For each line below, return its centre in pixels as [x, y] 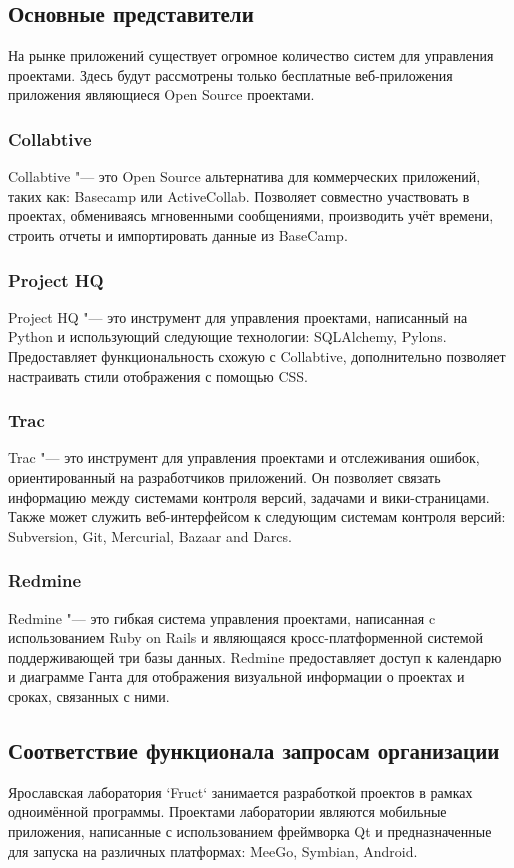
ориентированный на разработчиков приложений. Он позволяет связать [224, 476]
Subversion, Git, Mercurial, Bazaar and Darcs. [150, 535]
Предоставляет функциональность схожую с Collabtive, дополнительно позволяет [257, 355]
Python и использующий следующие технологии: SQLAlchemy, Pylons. [227, 336]
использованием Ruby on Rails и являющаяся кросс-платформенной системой [246, 637]
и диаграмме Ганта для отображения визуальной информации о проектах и [236, 676]
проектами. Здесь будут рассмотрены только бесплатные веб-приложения [230, 74]
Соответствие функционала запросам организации [254, 749]
